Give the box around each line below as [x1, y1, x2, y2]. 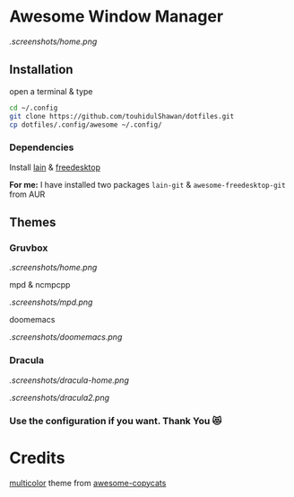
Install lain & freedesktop [9, 162, 101, 173]
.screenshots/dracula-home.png [9, 375, 130, 386]
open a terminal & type [9, 85, 93, 96]
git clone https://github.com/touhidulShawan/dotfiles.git [9, 111, 235, 120]
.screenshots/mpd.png [9, 297, 93, 307]
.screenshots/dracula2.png [9, 392, 110, 403]
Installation [9, 62, 73, 77]
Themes [9, 215, 56, 230]
